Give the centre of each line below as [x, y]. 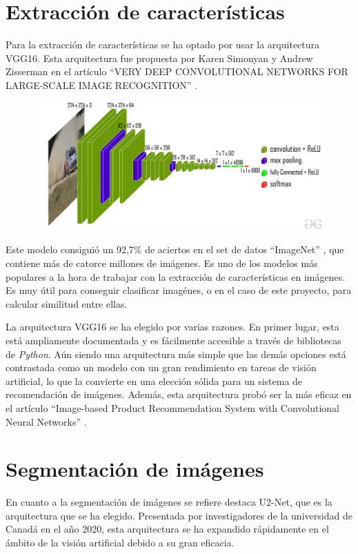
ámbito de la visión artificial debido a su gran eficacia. [120, 543]
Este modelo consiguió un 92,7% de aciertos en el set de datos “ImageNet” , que [175, 249]
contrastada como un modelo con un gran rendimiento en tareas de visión [161, 367]
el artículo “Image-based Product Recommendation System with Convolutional [173, 407]
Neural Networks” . [46, 421]
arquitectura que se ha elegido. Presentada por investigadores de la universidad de [179, 515]
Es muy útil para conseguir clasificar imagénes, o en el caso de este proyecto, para [179, 290]
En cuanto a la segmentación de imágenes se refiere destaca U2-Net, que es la [169, 502]
